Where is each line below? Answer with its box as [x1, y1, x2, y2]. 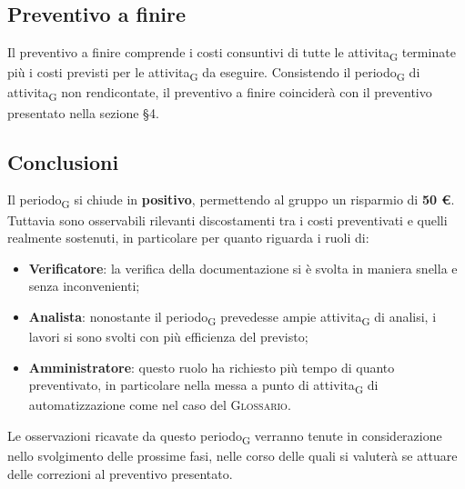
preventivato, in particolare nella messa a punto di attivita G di [28, 375, 379, 396]
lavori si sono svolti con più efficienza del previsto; [28, 327, 308, 345]
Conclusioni [7, 147, 119, 175]
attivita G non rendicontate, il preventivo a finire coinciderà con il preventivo [7, 83, 432, 105]
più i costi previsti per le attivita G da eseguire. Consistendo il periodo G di [7, 63, 420, 85]
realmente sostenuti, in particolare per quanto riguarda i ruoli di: [7, 228, 369, 247]
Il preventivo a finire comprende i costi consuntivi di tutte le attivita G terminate [7, 43, 456, 64]
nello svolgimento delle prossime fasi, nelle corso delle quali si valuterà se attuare [7, 446, 458, 465]
